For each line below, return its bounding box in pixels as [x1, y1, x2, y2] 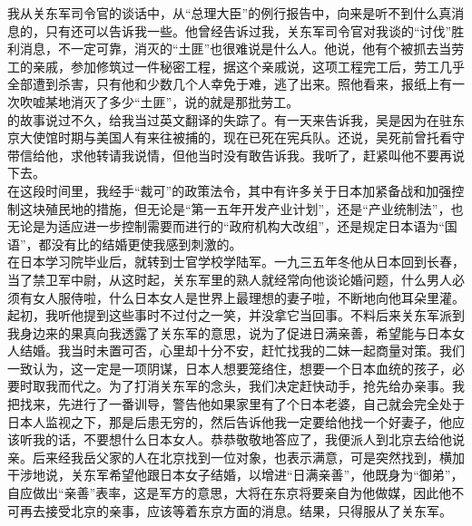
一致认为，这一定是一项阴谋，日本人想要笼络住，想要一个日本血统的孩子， [7, 358, 452, 377]
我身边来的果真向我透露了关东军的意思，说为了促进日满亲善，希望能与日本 [7, 323, 452, 342]
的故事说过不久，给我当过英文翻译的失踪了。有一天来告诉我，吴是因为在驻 [7, 110, 452, 129]
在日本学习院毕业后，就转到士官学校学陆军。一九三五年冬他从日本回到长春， [7, 252, 465, 271]
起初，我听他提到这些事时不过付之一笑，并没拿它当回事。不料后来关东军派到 [7, 306, 465, 325]
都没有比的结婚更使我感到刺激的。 [38, 234, 242, 253]
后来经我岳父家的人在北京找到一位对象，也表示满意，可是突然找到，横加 [32, 447, 465, 466]
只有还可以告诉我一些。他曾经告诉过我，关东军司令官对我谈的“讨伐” [44, 21, 452, 40]
